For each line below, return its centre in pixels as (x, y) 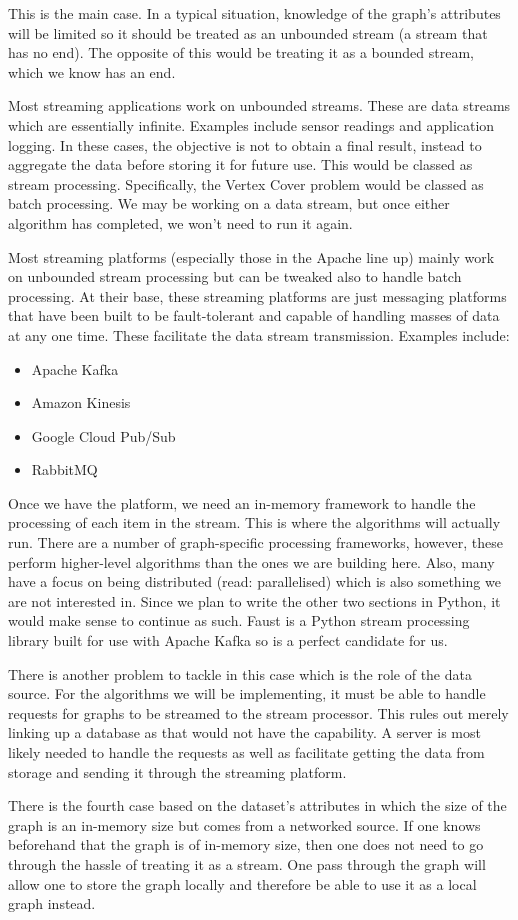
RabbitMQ (64, 469)
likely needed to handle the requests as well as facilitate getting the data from (246, 752)
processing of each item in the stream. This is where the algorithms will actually (254, 522)
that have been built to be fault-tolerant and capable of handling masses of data (254, 315)
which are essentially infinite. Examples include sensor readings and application (251, 124)
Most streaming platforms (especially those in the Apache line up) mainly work (251, 256)
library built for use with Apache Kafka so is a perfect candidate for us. (228, 640)
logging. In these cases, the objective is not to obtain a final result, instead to (245, 144)
